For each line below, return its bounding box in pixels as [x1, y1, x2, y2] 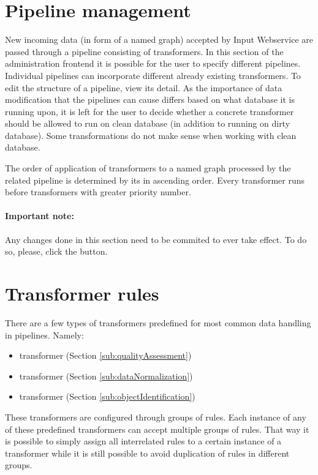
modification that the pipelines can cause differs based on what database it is [5, 93, 295, 106]
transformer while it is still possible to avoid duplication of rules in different [5, 446, 290, 459]
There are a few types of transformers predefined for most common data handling [5, 316, 311, 329]
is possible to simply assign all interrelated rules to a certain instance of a [5, 435, 282, 447]
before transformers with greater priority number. [5, 185, 191, 198]
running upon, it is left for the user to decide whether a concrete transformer [5, 105, 294, 118]
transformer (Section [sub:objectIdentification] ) [19, 390, 195, 403]
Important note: [5, 209, 74, 222]
